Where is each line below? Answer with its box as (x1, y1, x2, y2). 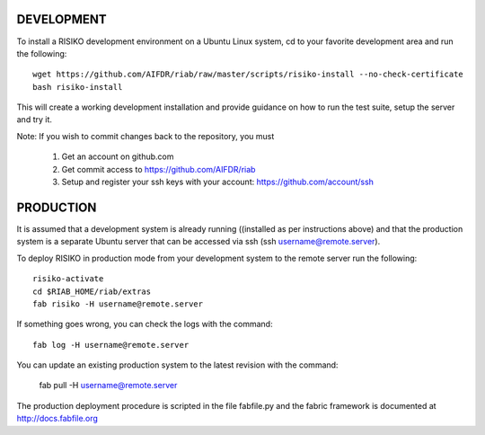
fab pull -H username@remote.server (39, 380, 178, 391)
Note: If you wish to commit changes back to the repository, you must (16, 130, 275, 141)
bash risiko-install (32, 82, 123, 92)
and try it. (16, 114, 53, 125)
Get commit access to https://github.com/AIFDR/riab (61, 164, 256, 174)
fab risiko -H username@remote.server (32, 298, 204, 309)
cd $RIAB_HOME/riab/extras (32, 286, 152, 297)
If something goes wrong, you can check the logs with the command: (16, 319, 273, 330)
